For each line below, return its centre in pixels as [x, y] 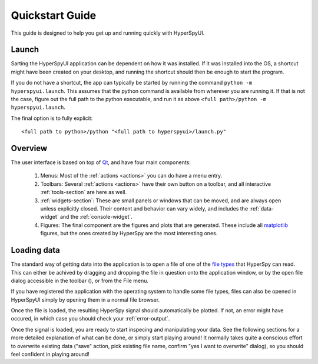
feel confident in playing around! [50, 354]
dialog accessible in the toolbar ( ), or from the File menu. [80, 280]
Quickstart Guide [54, 15]
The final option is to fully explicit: [52, 118]
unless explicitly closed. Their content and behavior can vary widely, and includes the [144, 209]
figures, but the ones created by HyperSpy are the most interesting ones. [129, 233]
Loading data [35, 250]
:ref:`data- [261, 209]
